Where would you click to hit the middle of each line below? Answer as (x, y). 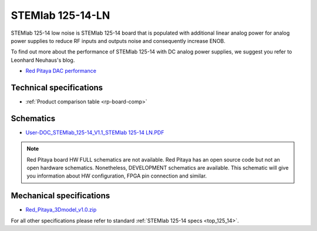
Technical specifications (57, 87)
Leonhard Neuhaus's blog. (43, 60)
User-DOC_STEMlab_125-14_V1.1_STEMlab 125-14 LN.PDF (95, 132)
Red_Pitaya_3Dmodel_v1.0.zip (61, 210)
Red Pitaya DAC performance (61, 71)
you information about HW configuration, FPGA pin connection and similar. (117, 176)
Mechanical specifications (60, 196)
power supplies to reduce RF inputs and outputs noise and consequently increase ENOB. (118, 41)
